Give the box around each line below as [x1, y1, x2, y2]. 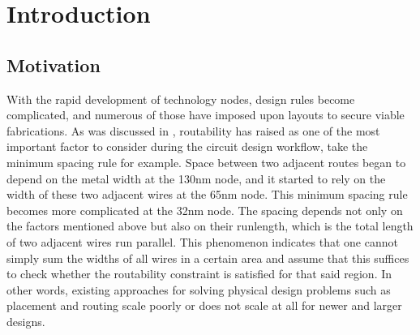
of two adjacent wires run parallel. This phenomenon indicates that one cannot [6, 233, 398, 250]
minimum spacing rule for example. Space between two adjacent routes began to [6, 153, 406, 170]
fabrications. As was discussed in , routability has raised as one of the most [6, 122, 380, 139]
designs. [6, 312, 45, 329]
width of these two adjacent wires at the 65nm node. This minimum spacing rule [6, 186, 408, 203]
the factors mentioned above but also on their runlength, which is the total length [6, 217, 414, 234]
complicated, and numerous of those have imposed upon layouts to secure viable [6, 106, 405, 123]
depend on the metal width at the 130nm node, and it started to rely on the [6, 170, 386, 187]
